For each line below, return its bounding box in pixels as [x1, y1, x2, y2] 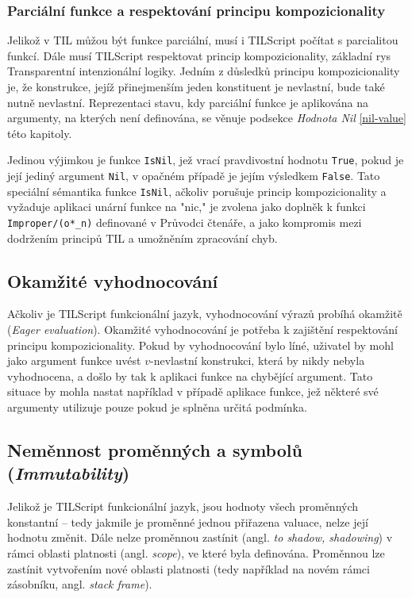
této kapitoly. [7, 125, 72, 141]
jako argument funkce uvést [7, 352, 141, 369]
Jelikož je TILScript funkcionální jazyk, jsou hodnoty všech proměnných [7, 498, 359, 515]
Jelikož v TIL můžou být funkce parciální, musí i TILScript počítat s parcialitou [7, 32, 399, 48]
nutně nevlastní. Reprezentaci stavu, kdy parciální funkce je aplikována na [7, 94, 369, 110]
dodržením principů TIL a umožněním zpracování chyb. [7, 229, 278, 246]
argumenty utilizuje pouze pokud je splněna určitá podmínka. [7, 398, 307, 415]
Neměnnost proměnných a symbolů [7, 437, 302, 462]
